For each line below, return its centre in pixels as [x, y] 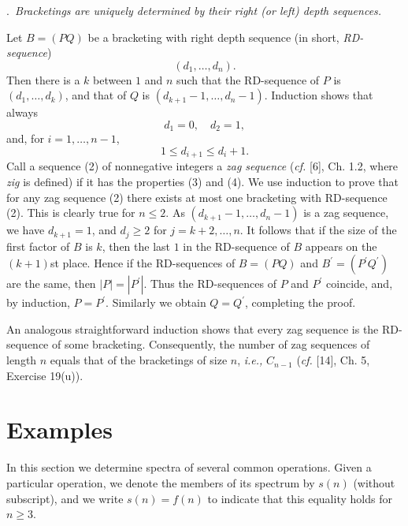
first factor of [38, 246]
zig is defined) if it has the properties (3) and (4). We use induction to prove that [202, 182]
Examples [59, 429]
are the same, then [51, 284]
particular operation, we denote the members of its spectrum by [161, 482]
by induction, [38, 302]
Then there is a [43, 79]
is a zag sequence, [346, 213]
